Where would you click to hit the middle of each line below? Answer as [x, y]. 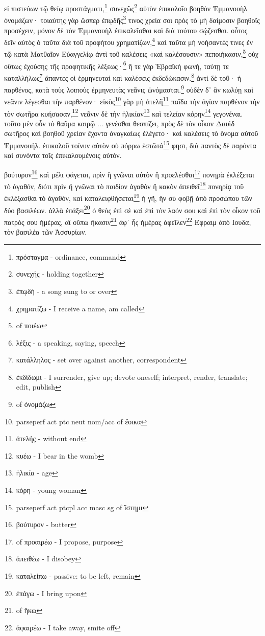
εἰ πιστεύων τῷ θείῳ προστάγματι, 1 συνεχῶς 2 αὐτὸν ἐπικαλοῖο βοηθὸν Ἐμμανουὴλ [126, 7]
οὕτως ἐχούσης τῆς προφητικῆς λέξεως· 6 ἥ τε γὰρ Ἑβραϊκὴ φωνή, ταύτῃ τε [116, 65]
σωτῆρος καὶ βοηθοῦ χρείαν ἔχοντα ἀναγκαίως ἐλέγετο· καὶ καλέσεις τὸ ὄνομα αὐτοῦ [131, 133]
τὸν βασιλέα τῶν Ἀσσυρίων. [46, 232]
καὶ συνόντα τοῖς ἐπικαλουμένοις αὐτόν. [63, 155]
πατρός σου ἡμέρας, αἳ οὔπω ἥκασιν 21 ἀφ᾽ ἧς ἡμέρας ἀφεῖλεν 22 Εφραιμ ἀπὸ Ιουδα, [128, 221]
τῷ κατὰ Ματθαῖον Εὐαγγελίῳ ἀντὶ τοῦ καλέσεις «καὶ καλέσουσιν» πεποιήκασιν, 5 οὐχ [131, 53]
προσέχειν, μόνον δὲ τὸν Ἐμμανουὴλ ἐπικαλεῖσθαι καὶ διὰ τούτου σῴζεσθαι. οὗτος [126, 30]
